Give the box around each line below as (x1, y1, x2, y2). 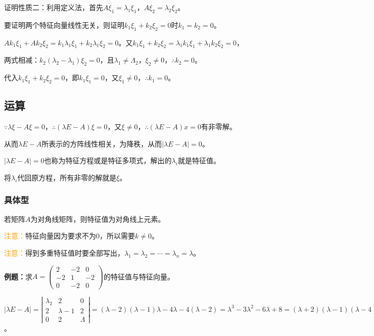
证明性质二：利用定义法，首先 (4, 2, 103, 12)
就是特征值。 (177, 155, 220, 166)
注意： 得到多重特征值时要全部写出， (4, 247, 124, 258)
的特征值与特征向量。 (103, 271, 174, 281)
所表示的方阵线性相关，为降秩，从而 (41, 138, 162, 149)
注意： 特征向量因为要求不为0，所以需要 (4, 230, 135, 241)
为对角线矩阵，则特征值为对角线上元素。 (30, 213, 165, 224)
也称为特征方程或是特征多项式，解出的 (44, 155, 172, 166)
